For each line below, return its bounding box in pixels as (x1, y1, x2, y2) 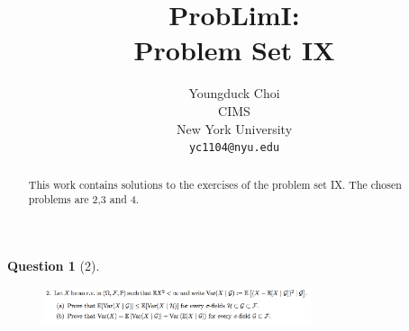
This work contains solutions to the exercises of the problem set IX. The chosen (28, 176, 402, 192)
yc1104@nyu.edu (188, 141, 280, 155)
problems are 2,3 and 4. (28, 192, 140, 207)
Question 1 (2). (7, 255, 100, 274)
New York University (176, 119, 293, 138)
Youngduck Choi (188, 84, 280, 103)
